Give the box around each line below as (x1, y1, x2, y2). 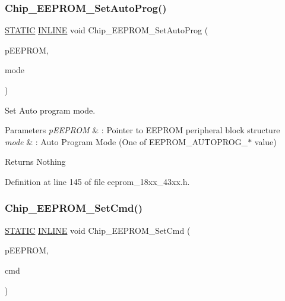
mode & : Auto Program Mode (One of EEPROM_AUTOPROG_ (5, 135, 248, 148)
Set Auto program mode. (5, 104, 96, 116)
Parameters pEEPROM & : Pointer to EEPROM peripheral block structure (5, 124, 280, 136)
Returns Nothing (5, 155, 66, 168)
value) (254, 135, 277, 148)
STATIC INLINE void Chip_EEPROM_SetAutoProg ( (5, 24, 208, 36)
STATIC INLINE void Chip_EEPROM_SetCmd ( (5, 224, 191, 236)
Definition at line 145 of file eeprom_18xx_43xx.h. (5, 175, 190, 187)
